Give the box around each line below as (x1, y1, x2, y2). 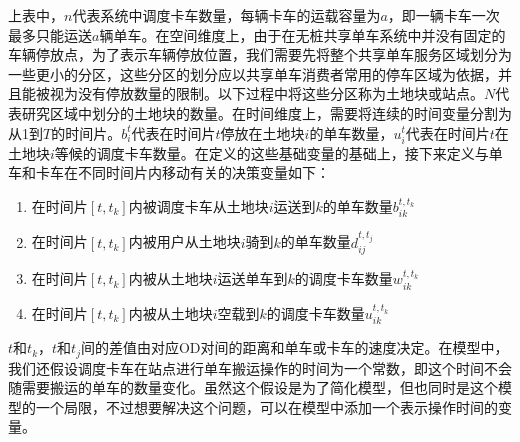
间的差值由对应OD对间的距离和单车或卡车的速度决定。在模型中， (80, 337, 509, 358)
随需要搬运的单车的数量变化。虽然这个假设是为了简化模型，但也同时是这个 (8, 377, 498, 398)
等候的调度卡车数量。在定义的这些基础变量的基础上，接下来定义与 (54, 142, 489, 163)
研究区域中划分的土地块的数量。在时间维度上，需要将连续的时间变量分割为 (21, 102, 512, 123)
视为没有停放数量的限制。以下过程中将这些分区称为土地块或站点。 (49, 83, 484, 104)
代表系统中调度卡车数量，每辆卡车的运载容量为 (72, 5, 381, 25)
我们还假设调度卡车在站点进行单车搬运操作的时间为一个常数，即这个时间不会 (8, 357, 512, 378)
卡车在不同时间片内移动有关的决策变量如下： (35, 162, 330, 183)
